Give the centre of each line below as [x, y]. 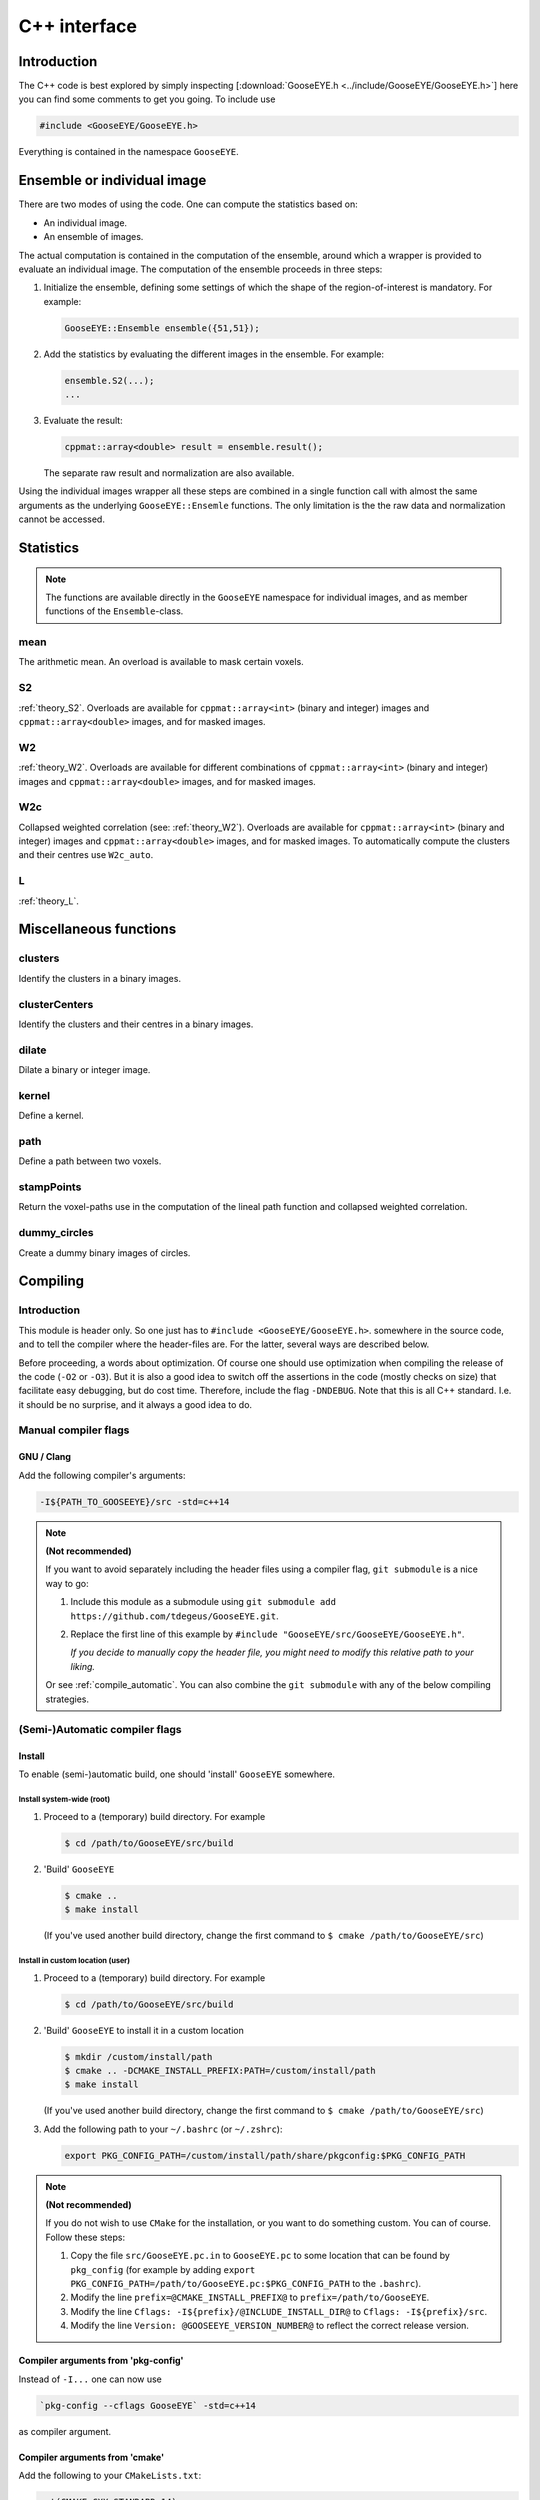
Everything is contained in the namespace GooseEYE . [128, 152]
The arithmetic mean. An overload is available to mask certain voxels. [161, 662]
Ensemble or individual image [112, 180]
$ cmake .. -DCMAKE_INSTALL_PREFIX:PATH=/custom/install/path [220, 2070]
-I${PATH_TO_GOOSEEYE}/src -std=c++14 [134, 1501]
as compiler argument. [65, 2431]
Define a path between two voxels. [90, 1161]
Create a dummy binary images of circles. [104, 1252]
